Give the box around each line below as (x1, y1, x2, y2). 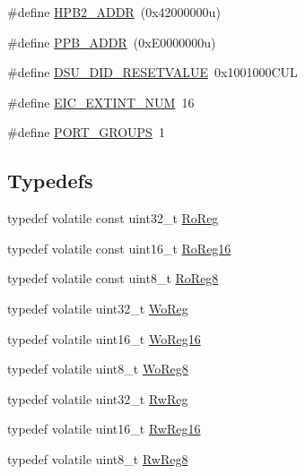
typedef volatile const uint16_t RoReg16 (7, 238, 231, 257)
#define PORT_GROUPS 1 (7, 123, 165, 142)
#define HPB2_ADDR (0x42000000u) (7, 3, 221, 21)
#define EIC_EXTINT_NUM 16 (7, 92, 195, 111)
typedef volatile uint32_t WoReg (7, 298, 188, 317)
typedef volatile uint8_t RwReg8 (7, 449, 188, 468)
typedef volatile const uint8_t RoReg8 (7, 269, 219, 288)
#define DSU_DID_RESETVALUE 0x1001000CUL (7, 63, 298, 82)
